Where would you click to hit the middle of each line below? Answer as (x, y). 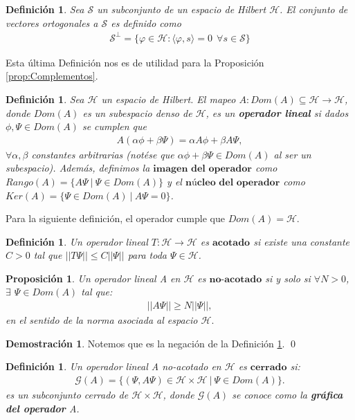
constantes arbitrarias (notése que (103, 154)
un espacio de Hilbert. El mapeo (169, 99)
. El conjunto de (314, 9)
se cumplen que (114, 126)
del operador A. (43, 408)
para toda (147, 255)
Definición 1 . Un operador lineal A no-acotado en (113, 366)
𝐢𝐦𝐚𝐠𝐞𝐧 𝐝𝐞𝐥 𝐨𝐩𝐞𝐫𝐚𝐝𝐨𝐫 (202, 169)
